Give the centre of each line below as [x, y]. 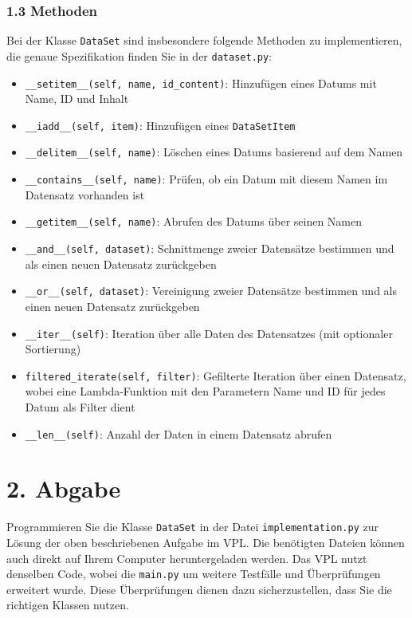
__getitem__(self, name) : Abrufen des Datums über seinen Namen [194, 221]
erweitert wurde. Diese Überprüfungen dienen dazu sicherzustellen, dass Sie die [199, 589]
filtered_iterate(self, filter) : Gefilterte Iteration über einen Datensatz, [216, 375]
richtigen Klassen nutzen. [68, 605]
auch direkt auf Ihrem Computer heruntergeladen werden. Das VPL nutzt [187, 558]
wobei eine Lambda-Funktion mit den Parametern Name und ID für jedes [205, 391]
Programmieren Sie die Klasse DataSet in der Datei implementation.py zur [192, 527]
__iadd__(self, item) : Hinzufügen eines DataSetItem [160, 125]
